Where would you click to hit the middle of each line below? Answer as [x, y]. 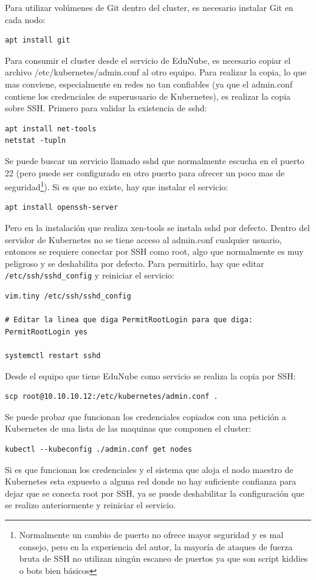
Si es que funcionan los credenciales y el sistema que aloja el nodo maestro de [149, 469]
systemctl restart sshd [53, 355]
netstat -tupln [36, 141]
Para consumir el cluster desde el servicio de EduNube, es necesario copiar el [148, 60]
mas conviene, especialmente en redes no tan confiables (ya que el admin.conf [149, 84]
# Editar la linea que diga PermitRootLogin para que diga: [129, 320]
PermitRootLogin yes [46, 332]
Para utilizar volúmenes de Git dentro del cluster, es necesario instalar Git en [149, 7]
